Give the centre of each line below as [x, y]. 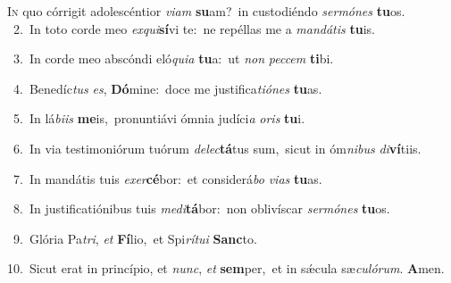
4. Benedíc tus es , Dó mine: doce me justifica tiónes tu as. [167, 88]
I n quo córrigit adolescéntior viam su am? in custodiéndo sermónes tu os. [206, 11]
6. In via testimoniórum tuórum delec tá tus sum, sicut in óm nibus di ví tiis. [217, 148]
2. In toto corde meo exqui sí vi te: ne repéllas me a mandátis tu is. [194, 28]
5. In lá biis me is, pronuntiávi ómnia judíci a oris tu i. [159, 118]
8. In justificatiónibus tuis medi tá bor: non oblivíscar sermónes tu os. [201, 208]
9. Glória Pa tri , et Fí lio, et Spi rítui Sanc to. [135, 238]
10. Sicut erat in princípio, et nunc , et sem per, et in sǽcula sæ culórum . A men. [226, 268]
